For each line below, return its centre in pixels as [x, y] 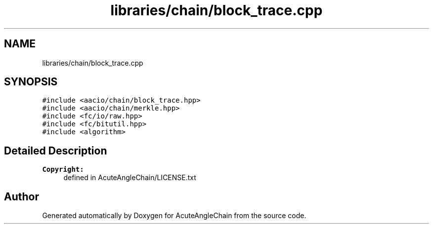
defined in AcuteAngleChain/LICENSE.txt [130, 178]
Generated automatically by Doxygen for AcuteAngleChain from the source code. [174, 216]
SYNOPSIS [31, 82]
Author [22, 196]
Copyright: [63, 170]
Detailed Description [56, 151]
